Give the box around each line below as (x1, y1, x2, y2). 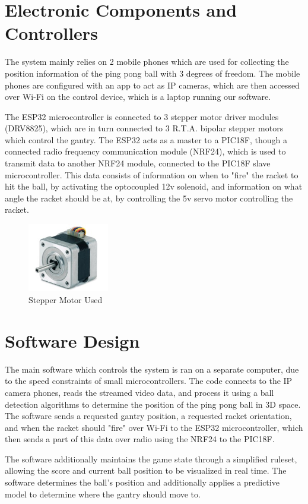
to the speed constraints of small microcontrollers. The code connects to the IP (5, 374, 293, 387)
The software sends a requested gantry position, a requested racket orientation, (5, 409, 292, 422)
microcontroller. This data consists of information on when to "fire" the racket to (5, 168, 299, 181)
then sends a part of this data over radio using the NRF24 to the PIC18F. (5, 433, 275, 445)
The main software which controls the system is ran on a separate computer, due (5, 363, 299, 375)
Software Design (5, 328, 140, 352)
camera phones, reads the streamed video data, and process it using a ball (5, 386, 274, 398)
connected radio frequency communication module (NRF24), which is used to (5, 145, 286, 157)
